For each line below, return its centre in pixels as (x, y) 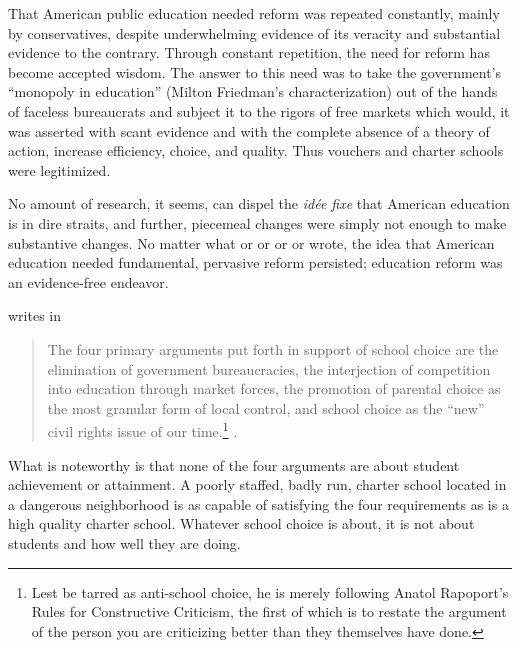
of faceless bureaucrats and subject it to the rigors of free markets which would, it (259, 110)
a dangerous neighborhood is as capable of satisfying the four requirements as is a (258, 503)
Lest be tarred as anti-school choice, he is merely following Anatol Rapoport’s (270, 591)
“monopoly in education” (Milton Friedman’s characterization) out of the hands (253, 91)
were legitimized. (59, 169)
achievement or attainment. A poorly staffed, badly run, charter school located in (257, 484)
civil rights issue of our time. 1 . (142, 429)
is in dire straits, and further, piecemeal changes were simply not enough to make (257, 222)
